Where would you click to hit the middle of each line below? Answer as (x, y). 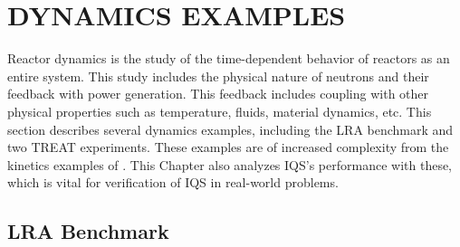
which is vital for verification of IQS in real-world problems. (173, 182)
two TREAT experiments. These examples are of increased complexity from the (228, 147)
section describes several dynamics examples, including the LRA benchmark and (230, 129)
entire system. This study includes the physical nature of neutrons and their (218, 76)
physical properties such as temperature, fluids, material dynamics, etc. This (220, 111)
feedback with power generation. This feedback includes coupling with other (218, 94)
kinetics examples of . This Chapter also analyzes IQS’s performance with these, (230, 164)
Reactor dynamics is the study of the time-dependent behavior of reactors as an (229, 58)
